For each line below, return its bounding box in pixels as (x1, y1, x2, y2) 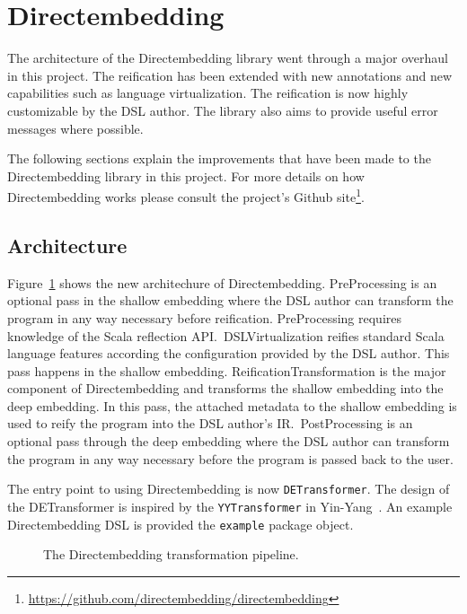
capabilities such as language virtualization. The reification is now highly (7, 83, 409, 102)
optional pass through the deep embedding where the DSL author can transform (7, 432, 450, 451)
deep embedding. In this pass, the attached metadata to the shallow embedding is (7, 396, 457, 415)
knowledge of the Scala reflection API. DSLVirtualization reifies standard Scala (7, 326, 445, 345)
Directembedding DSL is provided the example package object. (7, 514, 354, 533)
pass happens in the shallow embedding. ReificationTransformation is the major (7, 361, 446, 380)
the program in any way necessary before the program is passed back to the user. (7, 449, 454, 468)
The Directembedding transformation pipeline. (43, 545, 299, 564)
